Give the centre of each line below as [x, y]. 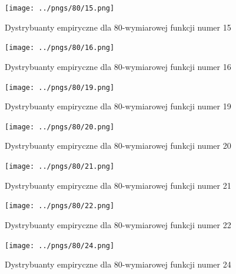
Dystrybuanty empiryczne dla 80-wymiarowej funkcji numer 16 [118, 66]
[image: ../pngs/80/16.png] [60, 48]
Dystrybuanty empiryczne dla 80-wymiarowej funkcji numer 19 [118, 106]
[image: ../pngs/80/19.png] [60, 87]
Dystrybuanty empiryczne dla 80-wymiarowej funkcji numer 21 [118, 185]
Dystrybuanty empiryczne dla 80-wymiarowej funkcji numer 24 [118, 264]
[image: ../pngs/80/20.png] [60, 127]
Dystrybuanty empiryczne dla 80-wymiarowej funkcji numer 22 [118, 224]
